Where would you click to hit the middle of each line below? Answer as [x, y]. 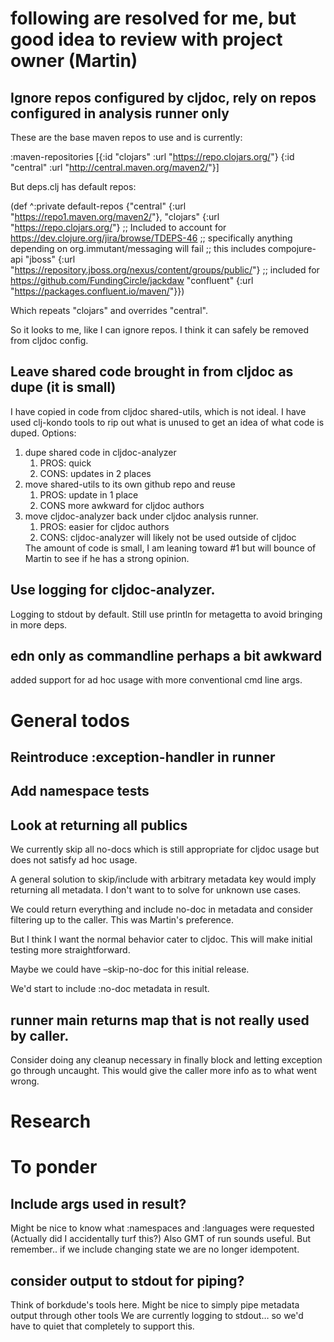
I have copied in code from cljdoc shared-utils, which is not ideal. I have [158, 411]
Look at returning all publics [99, 825]
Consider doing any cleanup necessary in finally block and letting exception [166, 1060]
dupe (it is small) [63, 387]
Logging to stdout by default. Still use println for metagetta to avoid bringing [166, 614]
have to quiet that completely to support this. [102, 1326]
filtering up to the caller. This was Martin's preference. [122, 920]
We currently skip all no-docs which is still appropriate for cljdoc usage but [165, 849]
